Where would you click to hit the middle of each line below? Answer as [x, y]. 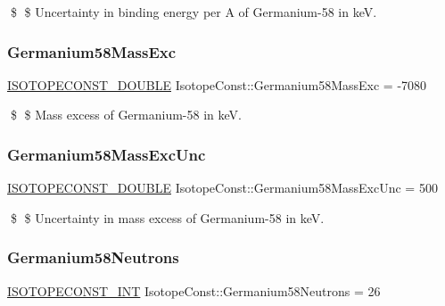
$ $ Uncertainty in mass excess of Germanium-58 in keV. [167, 217]
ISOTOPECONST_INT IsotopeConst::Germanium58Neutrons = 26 [194, 290]
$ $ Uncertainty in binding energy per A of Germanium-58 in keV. [194, 12]
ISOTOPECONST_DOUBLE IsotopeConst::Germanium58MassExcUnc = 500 [222, 188]
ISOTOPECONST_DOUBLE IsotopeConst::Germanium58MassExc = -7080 [217, 84]
